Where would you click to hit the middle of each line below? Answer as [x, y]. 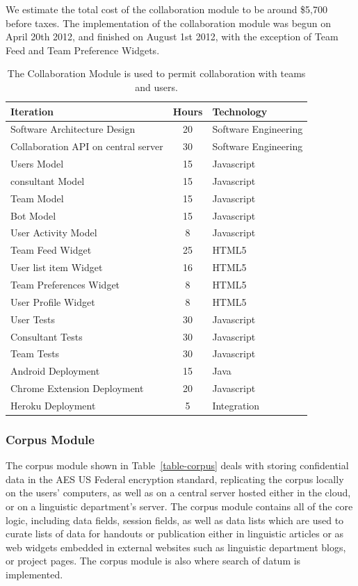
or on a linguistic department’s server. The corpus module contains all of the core [179, 506]
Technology [240, 111]
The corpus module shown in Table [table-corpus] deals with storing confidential [177, 465]
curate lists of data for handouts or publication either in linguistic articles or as [175, 534]
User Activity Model [54, 233]
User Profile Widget [53, 301]
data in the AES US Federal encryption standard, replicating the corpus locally [175, 479]
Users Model [37, 164]
